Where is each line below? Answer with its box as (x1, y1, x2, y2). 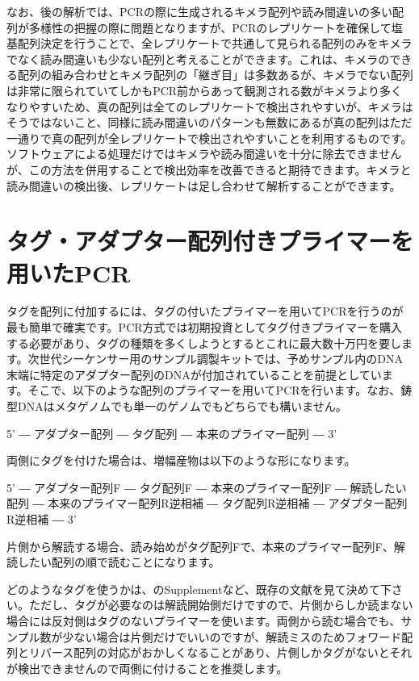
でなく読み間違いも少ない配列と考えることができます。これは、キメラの (6, 50, 390, 67)
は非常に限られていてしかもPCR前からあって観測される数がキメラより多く (6, 81, 403, 98)
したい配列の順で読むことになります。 (17, 554, 220, 570)
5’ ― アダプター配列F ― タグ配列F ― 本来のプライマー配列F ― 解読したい (6, 478, 407, 495)
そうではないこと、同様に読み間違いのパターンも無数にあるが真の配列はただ (6, 114, 413, 131)
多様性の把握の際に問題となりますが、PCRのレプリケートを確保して (28, 19, 392, 36)
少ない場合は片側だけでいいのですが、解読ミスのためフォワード (62, 628, 402, 645)
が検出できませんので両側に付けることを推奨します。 (6, 659, 288, 676)
